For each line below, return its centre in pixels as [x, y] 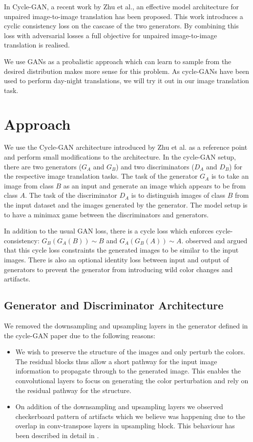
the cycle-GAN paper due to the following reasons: [80, 335]
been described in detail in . [57, 435]
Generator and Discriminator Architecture [114, 305]
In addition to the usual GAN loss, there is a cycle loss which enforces [109, 231]
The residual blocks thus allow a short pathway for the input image [116, 361]
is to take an [230, 176]
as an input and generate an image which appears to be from [155, 185]
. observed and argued [214, 240]
